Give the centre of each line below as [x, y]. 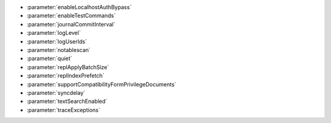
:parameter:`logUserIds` [57, 41]
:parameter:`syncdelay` [56, 92]
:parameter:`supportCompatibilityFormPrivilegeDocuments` [101, 84]
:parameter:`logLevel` [54, 33]
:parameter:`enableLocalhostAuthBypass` [79, 7]
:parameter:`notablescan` [59, 50]
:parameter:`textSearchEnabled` [67, 102]
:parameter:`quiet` [50, 59]
